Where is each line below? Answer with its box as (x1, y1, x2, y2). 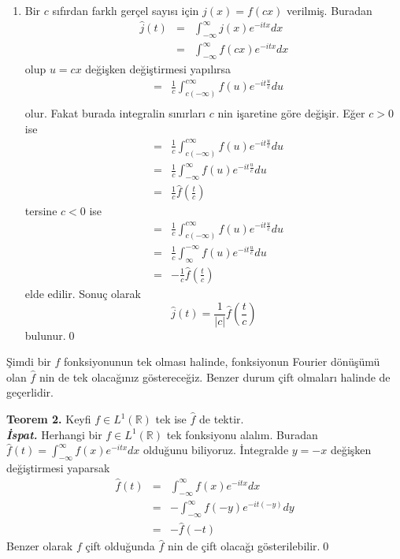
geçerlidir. (6, 384, 54, 401)
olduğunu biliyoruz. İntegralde (143, 442, 289, 458)
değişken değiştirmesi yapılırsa (85, 61, 231, 77)
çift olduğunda (85, 538, 155, 554)
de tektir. (199, 411, 244, 427)
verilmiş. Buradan (287, 2, 372, 18)
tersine (24, 203, 57, 219)
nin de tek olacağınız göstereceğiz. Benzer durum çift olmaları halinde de (39, 368, 391, 385)
